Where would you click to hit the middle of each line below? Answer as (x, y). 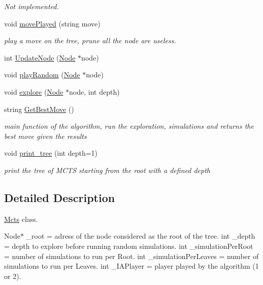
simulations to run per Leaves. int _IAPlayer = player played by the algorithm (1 (131, 266)
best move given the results (45, 136)
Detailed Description (60, 197)
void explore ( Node (34, 91)
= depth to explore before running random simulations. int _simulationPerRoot (129, 246)
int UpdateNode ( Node (40, 57)
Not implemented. (31, 6)
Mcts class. (21, 219)
